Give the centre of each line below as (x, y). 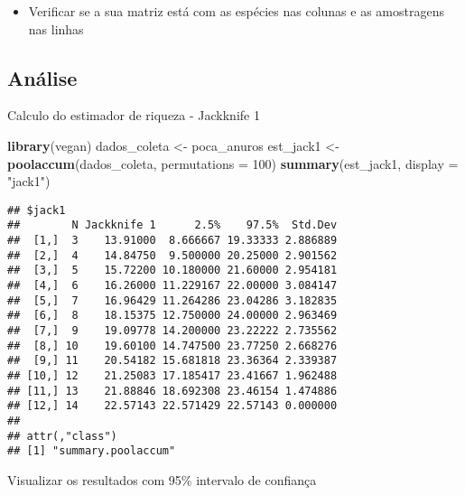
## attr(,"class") (62, 436)
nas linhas (56, 28)
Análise (42, 77)
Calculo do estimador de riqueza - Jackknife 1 (134, 115)
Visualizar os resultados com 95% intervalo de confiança (162, 479)
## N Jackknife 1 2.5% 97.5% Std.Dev (172, 225)
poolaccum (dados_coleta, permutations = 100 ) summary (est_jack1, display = (233, 163)
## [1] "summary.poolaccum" (92, 451)
